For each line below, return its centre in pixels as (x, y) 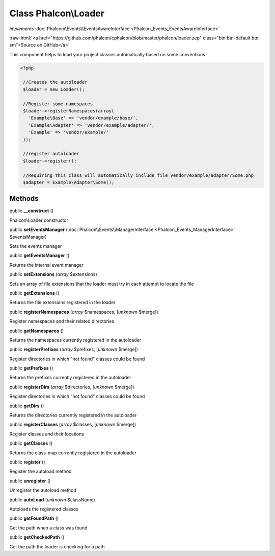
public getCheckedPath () (37, 537)
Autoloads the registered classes (44, 509)
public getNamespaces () (36, 331)
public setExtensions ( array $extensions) (53, 274)
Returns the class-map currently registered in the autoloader (73, 453)
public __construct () (31, 211)
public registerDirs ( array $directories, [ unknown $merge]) (72, 387)
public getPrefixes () (31, 368)
